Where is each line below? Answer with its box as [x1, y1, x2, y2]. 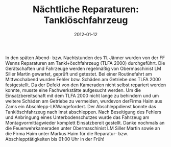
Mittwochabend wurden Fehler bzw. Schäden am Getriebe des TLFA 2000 [5, 76, 161, 82]
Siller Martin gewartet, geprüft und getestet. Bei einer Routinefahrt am [5, 70, 152, 77]
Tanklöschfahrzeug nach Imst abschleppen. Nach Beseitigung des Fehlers [5, 109, 162, 115]
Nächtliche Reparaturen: [32, 4, 139, 15]
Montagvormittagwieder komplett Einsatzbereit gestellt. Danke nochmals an [5, 119, 165, 126]
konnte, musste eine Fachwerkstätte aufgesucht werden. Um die [5, 87, 141, 93]
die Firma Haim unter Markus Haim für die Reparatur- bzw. [5, 130, 129, 136]
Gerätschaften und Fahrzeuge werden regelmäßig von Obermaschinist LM [5, 65, 162, 71]
